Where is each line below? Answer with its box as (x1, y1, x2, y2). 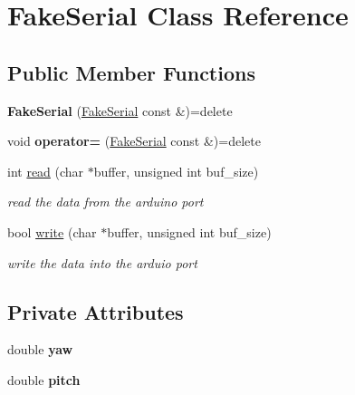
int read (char (7, 161, 84, 180)
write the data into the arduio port (7, 253, 197, 272)
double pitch (7, 370, 81, 389)
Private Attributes (7, 297, 184, 325)
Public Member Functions (7, 58, 255, 86)
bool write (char (7, 222, 97, 241)
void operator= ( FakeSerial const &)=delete (7, 131, 261, 150)
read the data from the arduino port (7, 192, 204, 211)
